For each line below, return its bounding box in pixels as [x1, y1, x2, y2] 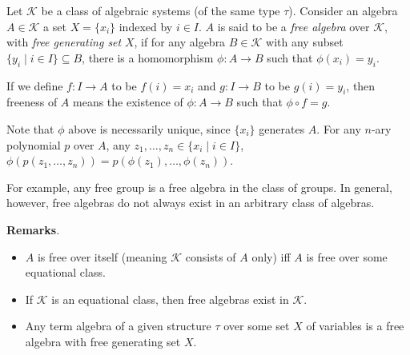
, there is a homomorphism [82, 49, 214, 66]
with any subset [266, 34, 344, 50]
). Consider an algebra [288, 2, 398, 18]
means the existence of [73, 94, 183, 110]
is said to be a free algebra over [217, 18, 370, 34]
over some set [223, 317, 290, 334]
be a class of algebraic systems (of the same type [41, 2, 280, 18]
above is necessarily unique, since [68, 120, 231, 137]
